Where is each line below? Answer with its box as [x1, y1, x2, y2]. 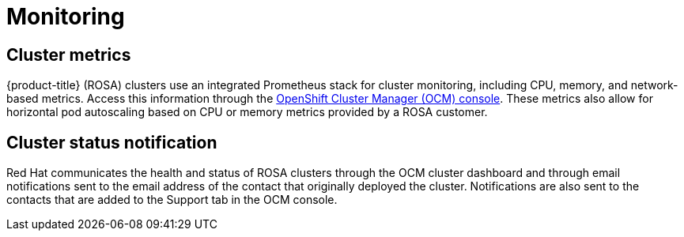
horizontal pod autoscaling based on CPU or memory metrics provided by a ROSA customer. [6, 105, 488, 119]
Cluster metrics [6, 44, 131, 65]
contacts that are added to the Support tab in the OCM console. [6, 193, 338, 207]
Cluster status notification [6, 132, 217, 152]
